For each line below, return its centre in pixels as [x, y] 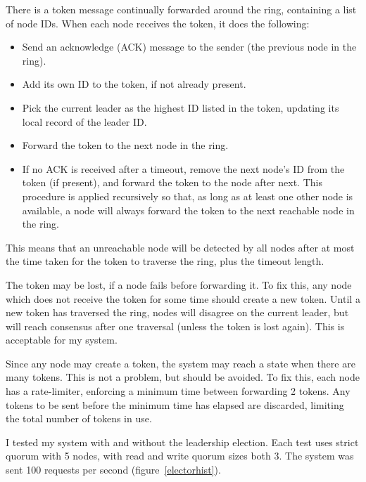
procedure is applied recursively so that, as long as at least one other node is [188, 196]
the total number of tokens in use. [79, 418]
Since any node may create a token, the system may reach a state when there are [181, 363]
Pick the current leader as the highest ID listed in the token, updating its [181, 107]
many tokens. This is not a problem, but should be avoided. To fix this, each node [183, 377]
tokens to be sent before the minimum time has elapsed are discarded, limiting [175, 404]
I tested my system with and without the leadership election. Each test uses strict [182, 442]
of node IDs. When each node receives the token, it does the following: [158, 23]
